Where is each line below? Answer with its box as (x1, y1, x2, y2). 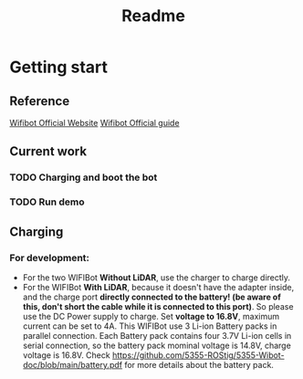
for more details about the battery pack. (124, 359, 274, 370)
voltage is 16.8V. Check (22, 349, 111, 361)
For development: (9, 251, 89, 264)
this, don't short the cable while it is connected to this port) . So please (22, 300, 294, 311)
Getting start (9, 57, 108, 78)
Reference (9, 93, 70, 109)
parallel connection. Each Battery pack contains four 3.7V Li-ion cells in (22, 330, 292, 341)
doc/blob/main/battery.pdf (22, 359, 123, 370)
